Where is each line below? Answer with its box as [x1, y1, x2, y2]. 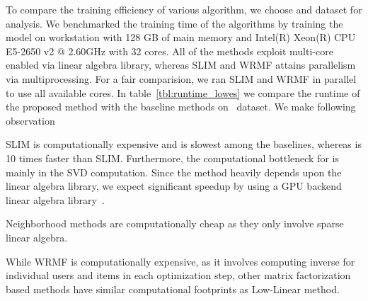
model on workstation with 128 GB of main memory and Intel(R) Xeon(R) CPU [6, 30, 356, 45]
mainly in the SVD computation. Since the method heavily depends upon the [6, 164, 342, 179]
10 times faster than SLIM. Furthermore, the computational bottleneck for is [6, 150, 340, 165]
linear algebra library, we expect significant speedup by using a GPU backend [6, 178, 342, 193]
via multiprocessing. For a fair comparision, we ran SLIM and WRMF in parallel [6, 71, 357, 86]
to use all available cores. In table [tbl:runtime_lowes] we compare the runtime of [6, 85, 360, 100]
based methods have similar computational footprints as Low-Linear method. [6, 281, 340, 296]
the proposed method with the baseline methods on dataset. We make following [6, 99, 356, 114]
